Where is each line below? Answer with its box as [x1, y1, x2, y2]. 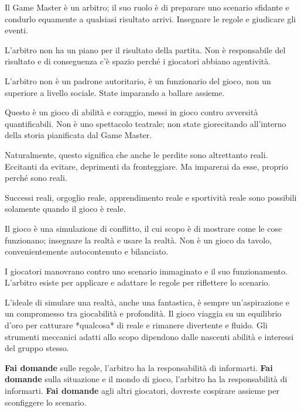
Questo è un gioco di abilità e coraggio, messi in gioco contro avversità [5, 106, 258, 118]
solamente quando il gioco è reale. [5, 202, 126, 215]
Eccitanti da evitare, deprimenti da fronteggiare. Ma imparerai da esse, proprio [5, 160, 288, 172]
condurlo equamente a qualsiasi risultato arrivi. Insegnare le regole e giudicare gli [5, 12, 296, 25]
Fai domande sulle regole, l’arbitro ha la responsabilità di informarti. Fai [5, 361, 273, 373]
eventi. [5, 24, 29, 36]
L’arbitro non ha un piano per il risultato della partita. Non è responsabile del [5, 43, 286, 56]
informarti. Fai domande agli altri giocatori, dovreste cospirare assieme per [5, 384, 279, 397]
